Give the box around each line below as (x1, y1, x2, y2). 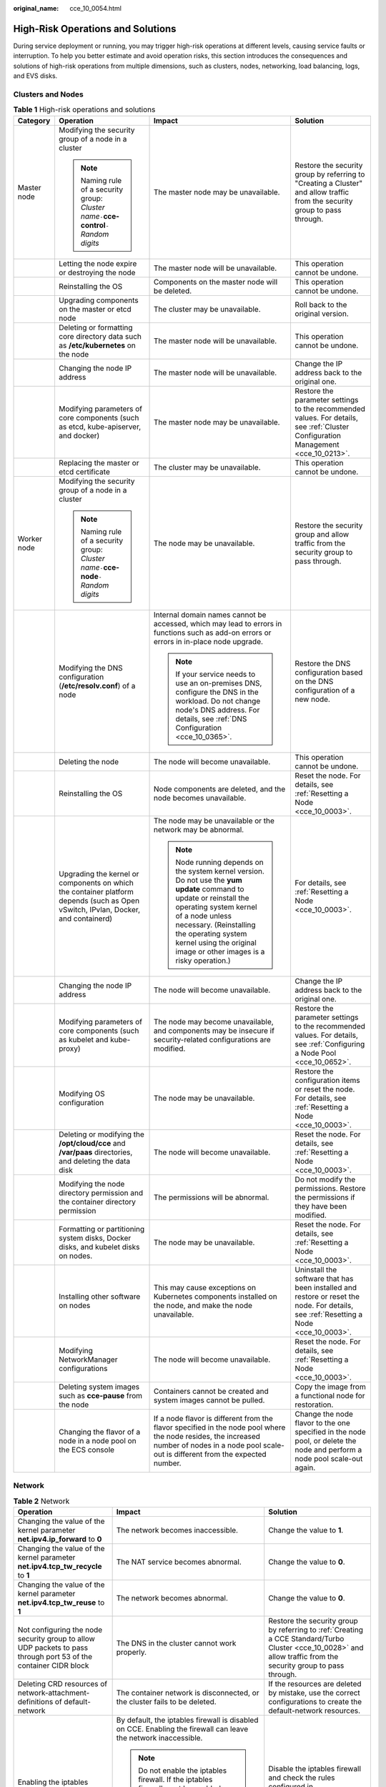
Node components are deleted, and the (154, 783, 286, 793)
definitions (17, 1696, 54, 1706)
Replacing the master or (58, 457, 139, 467)
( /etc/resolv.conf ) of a (58, 680, 136, 690)
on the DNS (295, 676, 334, 686)
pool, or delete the (295, 1435, 357, 1445)
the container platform (58, 886, 134, 896)
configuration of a (295, 685, 355, 695)
